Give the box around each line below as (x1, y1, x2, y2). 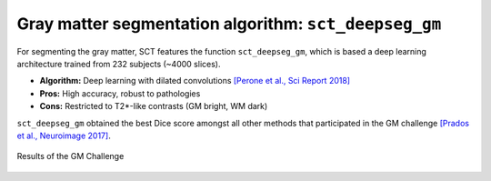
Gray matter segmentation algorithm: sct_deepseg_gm (16, 14, 442, 34)
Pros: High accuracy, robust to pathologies (39, 87, 201, 99)
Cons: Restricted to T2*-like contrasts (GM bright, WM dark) (39, 101, 268, 112)
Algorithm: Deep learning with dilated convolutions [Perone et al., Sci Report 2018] (39, 75, 350, 86)
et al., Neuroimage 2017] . (16, 130, 111, 141)
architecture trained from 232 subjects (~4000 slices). (16, 58, 221, 69)
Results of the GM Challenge (16, 151, 125, 162)
